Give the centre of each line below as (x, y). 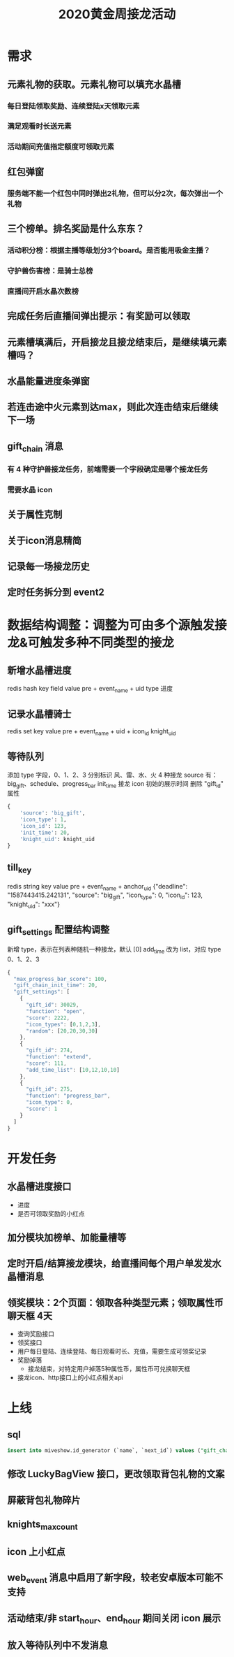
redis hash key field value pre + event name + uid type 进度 (90, 689)
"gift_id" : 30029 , (52, 1005)
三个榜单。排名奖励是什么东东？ (76, 229)
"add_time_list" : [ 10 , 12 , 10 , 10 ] (72, 1070)
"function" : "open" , (55, 1011)
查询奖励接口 (36, 1334)
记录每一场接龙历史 (48, 566)
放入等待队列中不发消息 (57, 1645)
